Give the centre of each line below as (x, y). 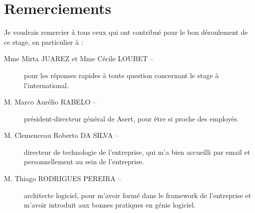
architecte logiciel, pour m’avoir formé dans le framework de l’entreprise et (138, 195)
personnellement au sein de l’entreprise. (84, 161)
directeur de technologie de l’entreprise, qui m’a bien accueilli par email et (137, 152)
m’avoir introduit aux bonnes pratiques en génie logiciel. (110, 205)
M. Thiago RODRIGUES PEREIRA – (63, 178)
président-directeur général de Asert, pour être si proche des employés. (131, 118)
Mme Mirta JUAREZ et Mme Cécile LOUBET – (79, 58)
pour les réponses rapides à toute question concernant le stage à (122, 75)
